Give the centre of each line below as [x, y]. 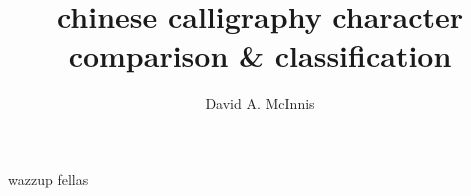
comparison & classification [260, 55]
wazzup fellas [48, 178]
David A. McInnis [260, 103]
